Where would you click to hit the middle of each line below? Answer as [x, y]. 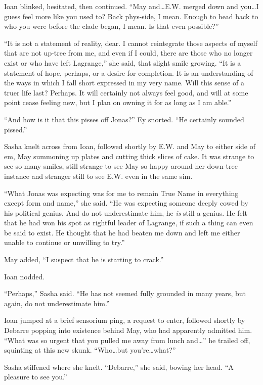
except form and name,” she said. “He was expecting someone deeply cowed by [126, 203]
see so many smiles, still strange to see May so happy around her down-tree [121, 166]
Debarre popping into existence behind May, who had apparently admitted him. [128, 330]
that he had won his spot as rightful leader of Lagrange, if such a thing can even [129, 223]
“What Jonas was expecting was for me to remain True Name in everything [121, 193]
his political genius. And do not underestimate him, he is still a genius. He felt [126, 212]
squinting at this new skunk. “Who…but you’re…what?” [90, 350]
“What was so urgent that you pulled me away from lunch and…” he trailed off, [127, 340]
